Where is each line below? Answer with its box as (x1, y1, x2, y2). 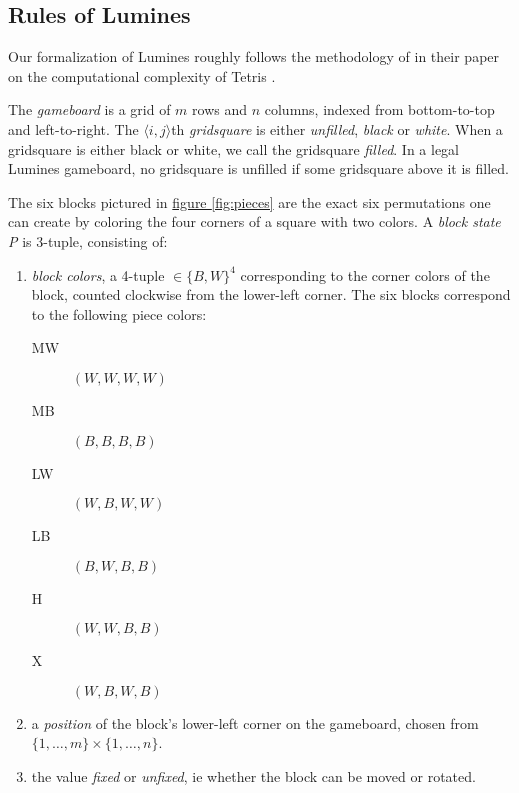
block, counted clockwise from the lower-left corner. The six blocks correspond (31, 284, 511, 305)
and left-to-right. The (8, 118, 139, 139)
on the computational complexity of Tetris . (8, 65, 276, 86)
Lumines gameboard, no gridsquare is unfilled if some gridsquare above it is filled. (8, 158, 509, 179)
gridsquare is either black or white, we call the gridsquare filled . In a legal (8, 138, 460, 159)
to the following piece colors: (31, 303, 207, 324)
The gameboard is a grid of (8, 99, 171, 120)
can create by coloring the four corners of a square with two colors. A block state (8, 211, 501, 232)
